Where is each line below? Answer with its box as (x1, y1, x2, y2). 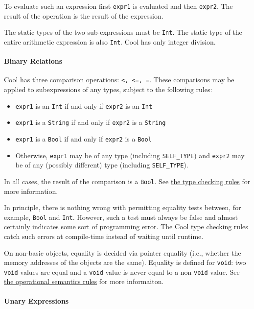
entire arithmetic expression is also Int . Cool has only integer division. (4, 36, 216, 47)
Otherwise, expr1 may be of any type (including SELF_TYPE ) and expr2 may (15, 150, 245, 160)
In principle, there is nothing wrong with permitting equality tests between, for (4, 202, 241, 213)
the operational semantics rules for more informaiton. (4, 276, 164, 286)
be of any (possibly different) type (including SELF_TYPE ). (15, 160, 188, 170)
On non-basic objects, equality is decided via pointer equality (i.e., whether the (4, 247, 241, 258)
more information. (4, 186, 58, 196)
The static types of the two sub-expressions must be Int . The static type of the (4, 27, 242, 37)
